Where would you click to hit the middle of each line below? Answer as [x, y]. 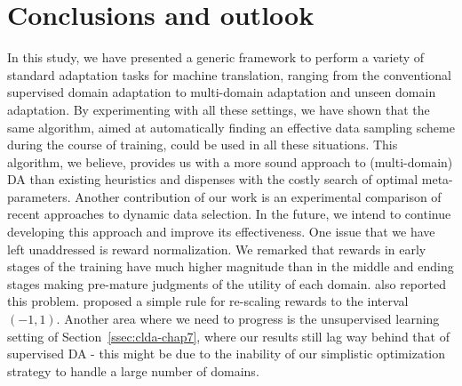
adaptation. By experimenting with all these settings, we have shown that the [219, 109]
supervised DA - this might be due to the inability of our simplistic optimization [227, 354]
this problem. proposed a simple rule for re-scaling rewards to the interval [208, 301]
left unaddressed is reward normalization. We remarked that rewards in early [217, 249]
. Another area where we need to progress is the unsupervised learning [248, 319]
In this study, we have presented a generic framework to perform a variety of [216, 57]
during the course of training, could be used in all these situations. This [203, 145]
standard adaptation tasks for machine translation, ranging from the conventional [229, 74]
